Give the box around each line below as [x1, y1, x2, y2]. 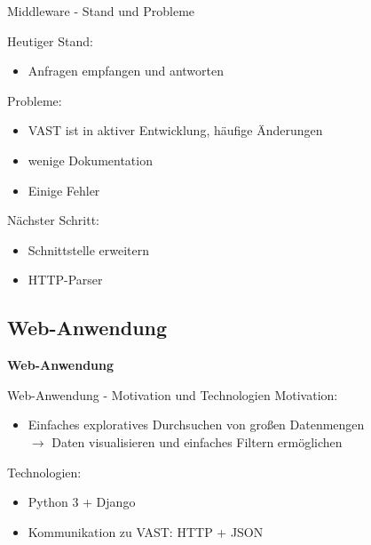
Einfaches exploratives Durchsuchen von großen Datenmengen [28, 415, 365, 434]
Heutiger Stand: [7, 31, 93, 50]
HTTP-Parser [28, 270, 103, 289]
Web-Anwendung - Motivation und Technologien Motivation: [7, 385, 338, 404]
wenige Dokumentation [28, 150, 153, 169]
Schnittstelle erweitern [28, 240, 150, 259]
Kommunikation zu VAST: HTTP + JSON [28, 522, 264, 541]
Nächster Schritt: [7, 211, 99, 229]
